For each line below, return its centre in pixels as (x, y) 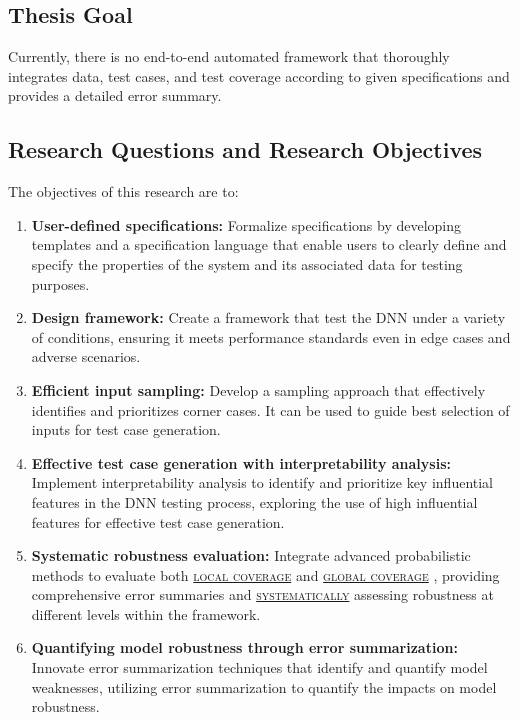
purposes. (60, 283)
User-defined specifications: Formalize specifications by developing (246, 224)
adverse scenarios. (86, 356)
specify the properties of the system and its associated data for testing (247, 263)
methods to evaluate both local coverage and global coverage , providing (265, 574)
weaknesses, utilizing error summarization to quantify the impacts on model (264, 686)
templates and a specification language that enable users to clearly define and (269, 244)
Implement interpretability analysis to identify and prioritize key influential (262, 482)
